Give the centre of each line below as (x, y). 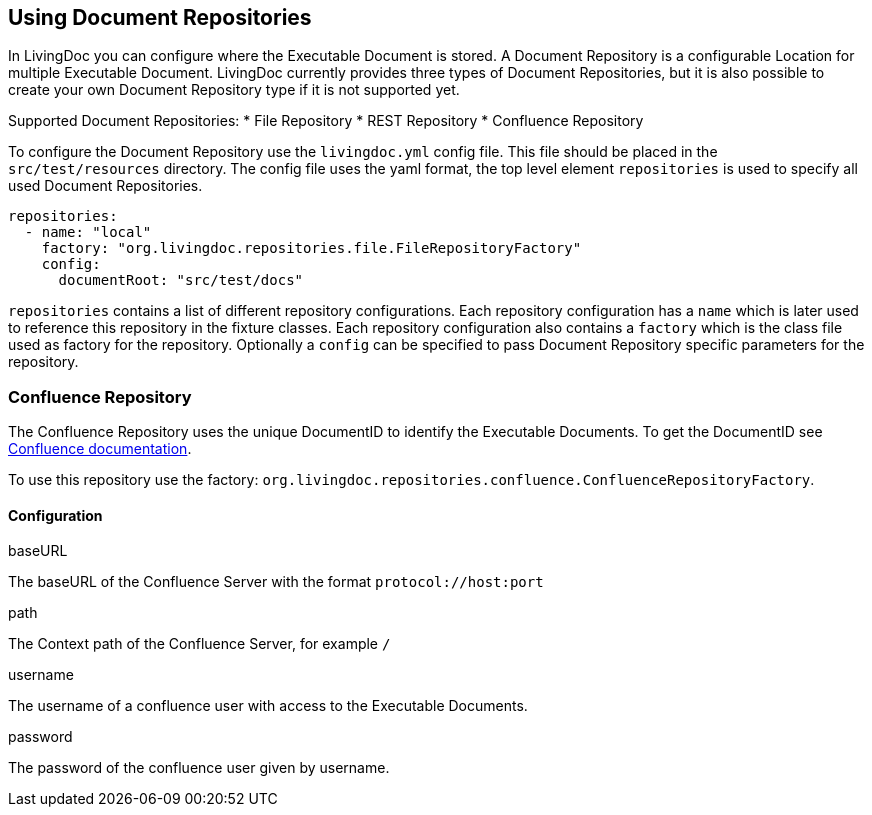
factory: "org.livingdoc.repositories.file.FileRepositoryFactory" (311, 248)
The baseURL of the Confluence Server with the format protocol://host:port (276, 582)
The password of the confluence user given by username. (199, 768)
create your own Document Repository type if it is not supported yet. (234, 90)
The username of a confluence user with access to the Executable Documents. (268, 706)
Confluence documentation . (100, 449)
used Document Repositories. (105, 186)
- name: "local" (88, 232)
